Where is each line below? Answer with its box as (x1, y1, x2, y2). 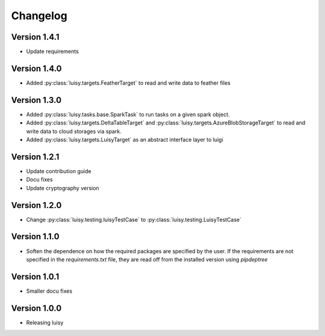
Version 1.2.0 (11, 200, 62, 210)
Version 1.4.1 (11, 32, 60, 42)
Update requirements (26, 48, 79, 55)
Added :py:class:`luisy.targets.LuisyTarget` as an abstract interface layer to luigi (26, 136, 224, 144)
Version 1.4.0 (11, 63, 62, 73)
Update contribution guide (26, 167, 91, 174)
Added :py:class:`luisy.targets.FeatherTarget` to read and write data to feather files (26, 79, 231, 87)
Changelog (11, 9, 67, 22)
